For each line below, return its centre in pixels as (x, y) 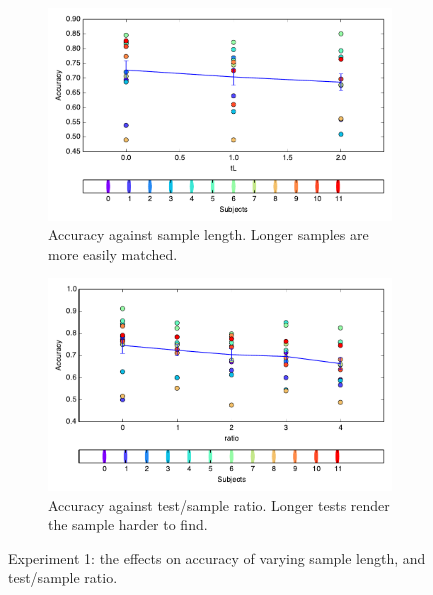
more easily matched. (113, 253)
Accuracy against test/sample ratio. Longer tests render (219, 504)
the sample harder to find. (128, 524)
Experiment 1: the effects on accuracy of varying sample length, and (217, 557)
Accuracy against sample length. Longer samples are (208, 234)
